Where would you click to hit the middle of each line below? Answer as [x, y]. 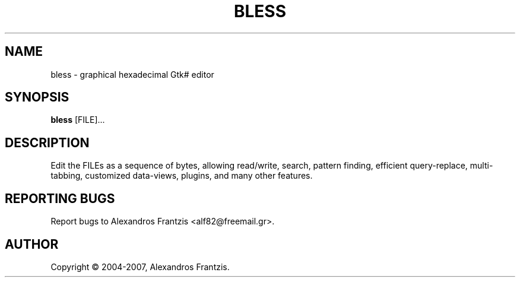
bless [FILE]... [78, 120]
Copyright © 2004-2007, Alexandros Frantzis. [140, 267]
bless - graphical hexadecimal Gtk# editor [132, 74]
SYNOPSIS [37, 97]
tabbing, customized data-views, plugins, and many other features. [182, 176]
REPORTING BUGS [60, 198]
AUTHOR [32, 244]
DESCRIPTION [47, 142]
